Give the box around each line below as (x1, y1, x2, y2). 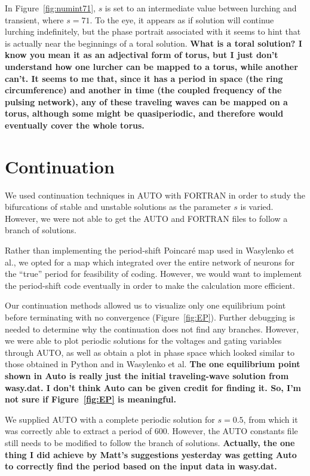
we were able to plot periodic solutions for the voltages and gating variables (5, 334, 282, 347)
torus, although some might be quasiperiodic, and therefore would (5, 107, 284, 120)
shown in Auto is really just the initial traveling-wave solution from (5, 369, 289, 382)
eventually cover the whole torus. (5, 118, 145, 131)
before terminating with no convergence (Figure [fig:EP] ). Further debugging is (5, 311, 295, 323)
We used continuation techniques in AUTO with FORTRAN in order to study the (5, 188, 305, 201)
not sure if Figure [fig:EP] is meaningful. (5, 393, 177, 405)
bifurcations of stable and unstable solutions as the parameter (5, 200, 231, 213)
